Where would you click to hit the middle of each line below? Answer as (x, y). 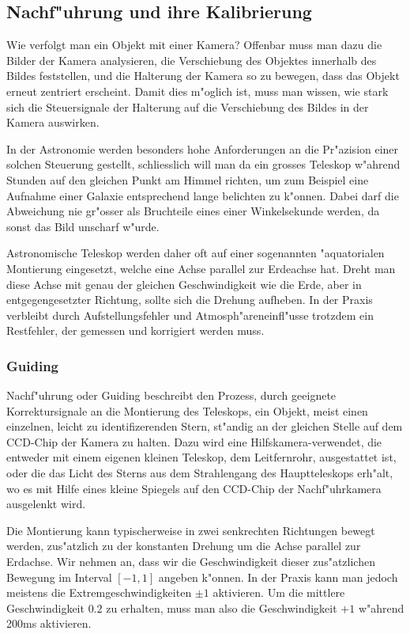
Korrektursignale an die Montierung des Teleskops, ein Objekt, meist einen (187, 410)
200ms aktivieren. (49, 623)
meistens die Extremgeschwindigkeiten (99, 592)
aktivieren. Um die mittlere (279, 592)
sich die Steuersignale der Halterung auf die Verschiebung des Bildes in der (188, 106)
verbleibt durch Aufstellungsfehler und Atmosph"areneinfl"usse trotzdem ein (190, 315)
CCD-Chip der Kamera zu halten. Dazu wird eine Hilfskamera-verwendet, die (194, 441)
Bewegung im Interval (59, 577)
